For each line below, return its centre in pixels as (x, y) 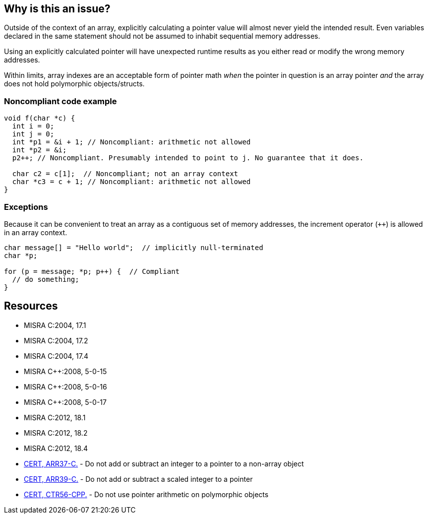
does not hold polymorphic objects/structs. (74, 84)
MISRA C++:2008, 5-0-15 (65, 371)
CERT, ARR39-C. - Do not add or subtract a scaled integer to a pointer (138, 479)
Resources (31, 306)
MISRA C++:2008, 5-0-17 (65, 402)
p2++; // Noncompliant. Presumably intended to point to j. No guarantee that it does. (188, 158)
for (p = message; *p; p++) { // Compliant (92, 271)
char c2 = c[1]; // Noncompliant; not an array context (125, 174)
